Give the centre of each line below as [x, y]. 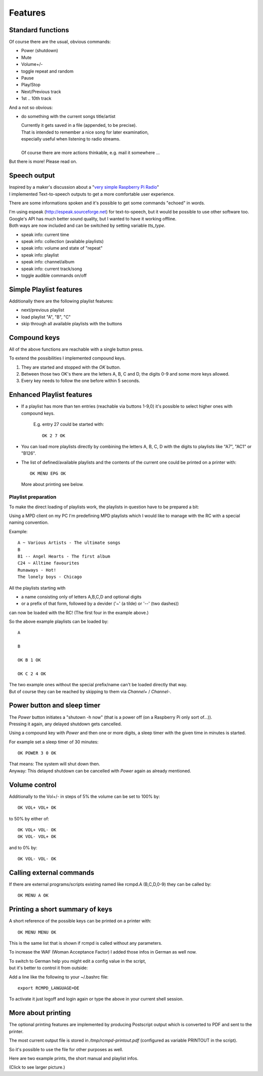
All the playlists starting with [37, 588]
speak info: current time [45, 235]
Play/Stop [31, 85]
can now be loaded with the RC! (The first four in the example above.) [79, 613]
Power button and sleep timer [55, 706]
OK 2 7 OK [54, 436]
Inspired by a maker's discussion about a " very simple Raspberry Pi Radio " [84, 187]
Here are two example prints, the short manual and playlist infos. [74, 1058]
